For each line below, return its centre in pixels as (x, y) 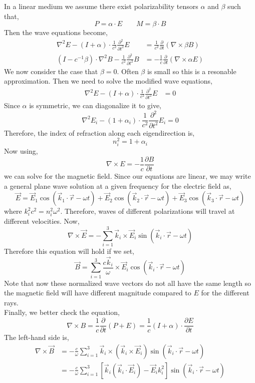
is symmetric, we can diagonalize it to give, (95, 105)
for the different (225, 293)
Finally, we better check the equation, (62, 312)
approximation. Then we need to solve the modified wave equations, (108, 81)
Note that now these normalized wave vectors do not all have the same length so (128, 283)
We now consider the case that (51, 71)
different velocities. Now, (42, 221)
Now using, (21, 151)
